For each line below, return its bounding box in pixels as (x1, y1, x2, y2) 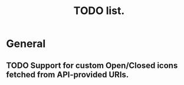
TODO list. (73, 4, 125, 18)
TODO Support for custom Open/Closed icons (6, 60, 178, 70)
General (6, 37, 46, 50)
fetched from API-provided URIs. (6, 69, 129, 80)
